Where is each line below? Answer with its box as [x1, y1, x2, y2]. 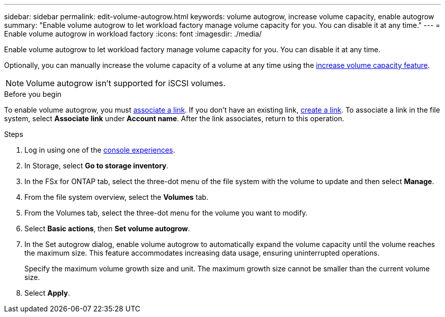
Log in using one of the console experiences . [24, 146, 175, 154]
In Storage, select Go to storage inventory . [24, 161, 169, 170]
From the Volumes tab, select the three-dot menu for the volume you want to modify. [24, 208, 308, 217]
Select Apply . [24, 289, 70, 297]
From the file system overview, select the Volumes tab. [24, 193, 209, 201]
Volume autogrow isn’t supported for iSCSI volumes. [26, 78, 226, 88]
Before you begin [4, 90, 61, 98]
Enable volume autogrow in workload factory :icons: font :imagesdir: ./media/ [4, 29, 262, 38]
